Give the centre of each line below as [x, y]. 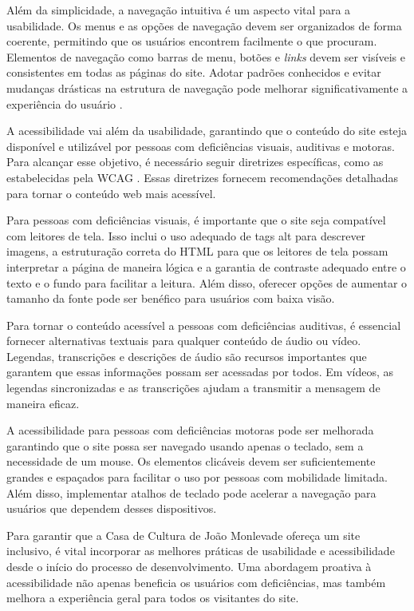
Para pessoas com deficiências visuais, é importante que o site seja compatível [196, 220]
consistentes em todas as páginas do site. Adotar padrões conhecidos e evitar [194, 72]
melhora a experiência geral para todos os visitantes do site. [153, 598]
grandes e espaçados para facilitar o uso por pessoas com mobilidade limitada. [197, 477]
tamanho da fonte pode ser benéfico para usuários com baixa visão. [171, 298]
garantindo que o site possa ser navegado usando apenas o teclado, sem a [185, 445]
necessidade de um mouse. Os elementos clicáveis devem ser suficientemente [191, 461]
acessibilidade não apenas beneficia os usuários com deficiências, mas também [196, 582]
